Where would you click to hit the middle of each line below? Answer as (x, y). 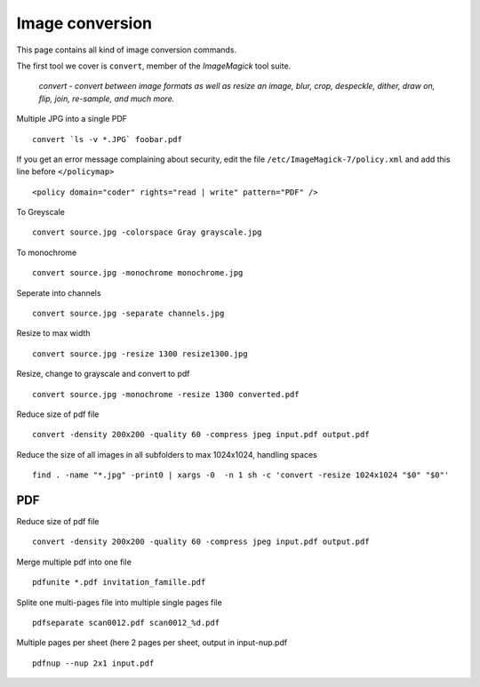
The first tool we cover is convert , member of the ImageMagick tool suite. (154, 66)
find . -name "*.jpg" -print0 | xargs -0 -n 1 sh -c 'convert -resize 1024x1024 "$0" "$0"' (241, 475)
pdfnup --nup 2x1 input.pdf (93, 663)
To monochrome (47, 252)
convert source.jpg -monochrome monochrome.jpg (138, 273)
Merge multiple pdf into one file (74, 562)
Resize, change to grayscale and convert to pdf (103, 374)
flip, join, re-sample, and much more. (107, 99)
